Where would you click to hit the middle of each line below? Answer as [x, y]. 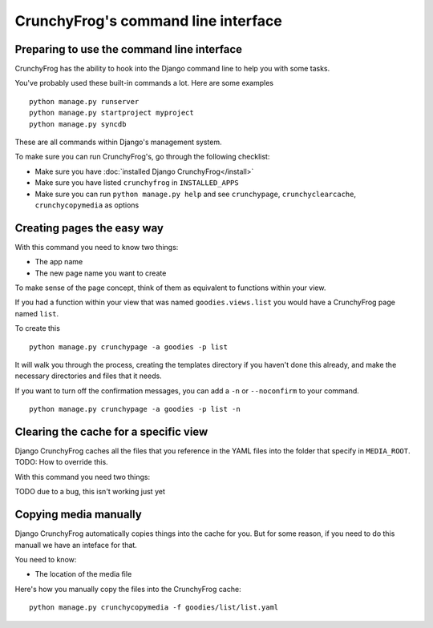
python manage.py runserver [84, 101]
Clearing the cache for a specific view [111, 431]
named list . [37, 313]
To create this [37, 328]
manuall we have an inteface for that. [76, 545]
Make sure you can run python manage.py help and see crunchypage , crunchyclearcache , [196, 194]
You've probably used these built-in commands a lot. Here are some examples [144, 83]
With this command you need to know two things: [97, 247]
